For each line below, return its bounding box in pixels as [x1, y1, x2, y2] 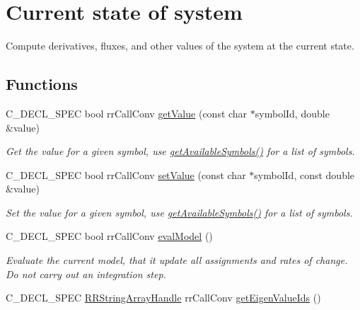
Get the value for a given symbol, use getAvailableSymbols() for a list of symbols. [6, 144, 355, 159]
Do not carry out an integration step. [6, 266, 166, 281]
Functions [6, 73, 78, 95]
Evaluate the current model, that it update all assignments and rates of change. [6, 253, 348, 268]
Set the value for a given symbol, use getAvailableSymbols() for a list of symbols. [6, 205, 353, 219]
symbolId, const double [254, 167, 355, 182]
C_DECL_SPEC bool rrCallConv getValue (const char [6, 105, 248, 120]
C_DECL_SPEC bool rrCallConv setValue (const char [6, 167, 246, 182]
